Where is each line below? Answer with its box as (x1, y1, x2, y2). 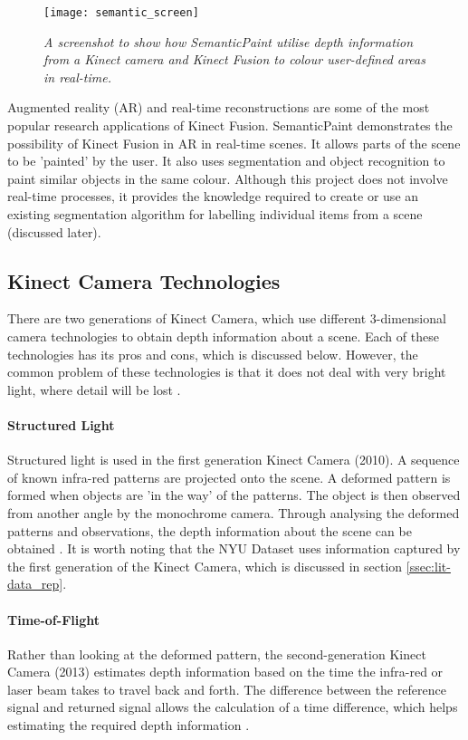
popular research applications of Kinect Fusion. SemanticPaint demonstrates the (7, 116, 453, 135)
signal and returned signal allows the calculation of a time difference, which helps (7, 697, 458, 716)
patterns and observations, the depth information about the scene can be (7, 521, 412, 540)
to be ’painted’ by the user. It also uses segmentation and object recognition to (7, 151, 445, 170)
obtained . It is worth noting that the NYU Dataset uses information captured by (7, 539, 461, 558)
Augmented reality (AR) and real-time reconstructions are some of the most (7, 98, 430, 117)
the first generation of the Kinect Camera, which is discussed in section (7, 556, 403, 575)
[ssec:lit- (406, 556, 451, 575)
